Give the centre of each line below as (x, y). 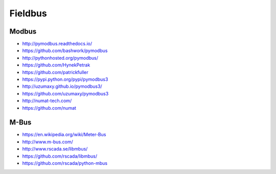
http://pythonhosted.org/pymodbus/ (60, 58)
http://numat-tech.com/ (47, 101)
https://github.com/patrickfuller (55, 72)
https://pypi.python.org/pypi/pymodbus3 (65, 80)
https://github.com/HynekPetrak (56, 65)
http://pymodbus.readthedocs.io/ (57, 44)
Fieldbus (28, 13)
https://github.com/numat (49, 108)
